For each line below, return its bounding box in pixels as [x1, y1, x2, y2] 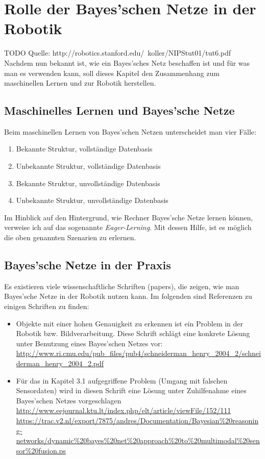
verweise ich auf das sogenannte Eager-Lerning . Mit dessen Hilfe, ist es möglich [4, 222, 252, 233]
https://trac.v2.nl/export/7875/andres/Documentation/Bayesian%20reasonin [16, 415, 258, 425]
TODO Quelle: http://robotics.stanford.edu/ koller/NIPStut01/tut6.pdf [4, 47, 231, 58]
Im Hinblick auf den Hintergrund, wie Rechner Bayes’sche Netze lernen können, [4, 212, 253, 222]
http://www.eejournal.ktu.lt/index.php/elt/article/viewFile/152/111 [16, 405, 231, 416]
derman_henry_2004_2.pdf [16, 358, 104, 368]
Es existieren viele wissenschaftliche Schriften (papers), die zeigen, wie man [4, 280, 239, 291]
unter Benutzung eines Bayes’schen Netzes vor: [16, 338, 163, 348]
